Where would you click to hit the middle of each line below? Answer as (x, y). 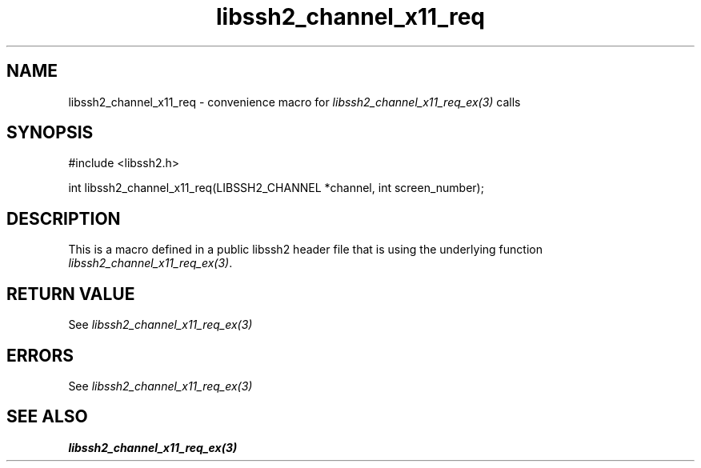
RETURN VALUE (71, 294)
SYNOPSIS (50, 133)
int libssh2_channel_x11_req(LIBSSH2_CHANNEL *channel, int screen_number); (276, 188)
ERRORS (40, 355)
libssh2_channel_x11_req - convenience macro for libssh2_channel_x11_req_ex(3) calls (294, 102)
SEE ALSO (47, 417)
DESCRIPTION (64, 218)
